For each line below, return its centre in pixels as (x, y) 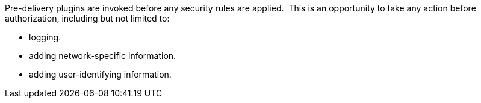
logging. (45, 37)
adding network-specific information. (103, 56)
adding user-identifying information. (100, 74)
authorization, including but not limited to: (87, 18)
